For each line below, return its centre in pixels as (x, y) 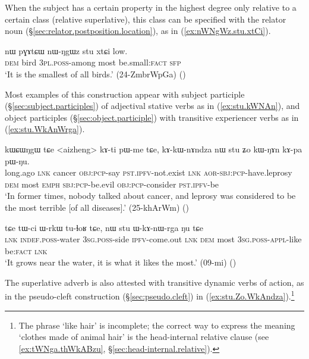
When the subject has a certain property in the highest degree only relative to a (151, 7)
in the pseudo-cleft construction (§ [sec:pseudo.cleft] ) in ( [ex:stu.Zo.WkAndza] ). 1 (150, 295)
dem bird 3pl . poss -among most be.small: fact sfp (93, 62)
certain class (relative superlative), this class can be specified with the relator (146, 19)
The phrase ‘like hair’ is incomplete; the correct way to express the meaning (157, 325)
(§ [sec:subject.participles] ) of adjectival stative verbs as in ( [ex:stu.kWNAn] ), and (152, 106)
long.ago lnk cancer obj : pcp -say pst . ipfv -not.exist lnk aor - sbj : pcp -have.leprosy (149, 172)
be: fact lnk (26, 250)
